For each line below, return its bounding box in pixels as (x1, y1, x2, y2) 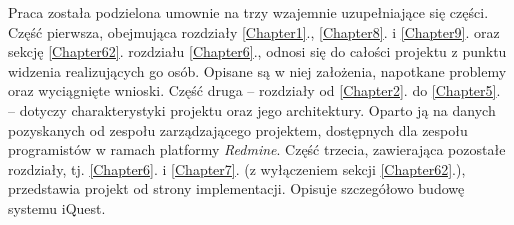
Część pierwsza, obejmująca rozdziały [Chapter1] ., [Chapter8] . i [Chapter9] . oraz (8, 21, 500, 42)
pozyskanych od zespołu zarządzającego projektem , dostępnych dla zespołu (8, 119, 468, 140)
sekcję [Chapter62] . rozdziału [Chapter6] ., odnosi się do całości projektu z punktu (8, 41, 507, 62)
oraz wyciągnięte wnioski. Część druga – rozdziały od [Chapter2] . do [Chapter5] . (8, 80, 501, 101)
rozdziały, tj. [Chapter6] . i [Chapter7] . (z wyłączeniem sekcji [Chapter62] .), (8, 158, 466, 179)
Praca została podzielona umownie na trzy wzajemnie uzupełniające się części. (8, 2, 489, 22)
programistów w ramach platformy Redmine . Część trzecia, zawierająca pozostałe (8, 139, 506, 160)
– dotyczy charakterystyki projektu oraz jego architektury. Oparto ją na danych (8, 99, 496, 120)
